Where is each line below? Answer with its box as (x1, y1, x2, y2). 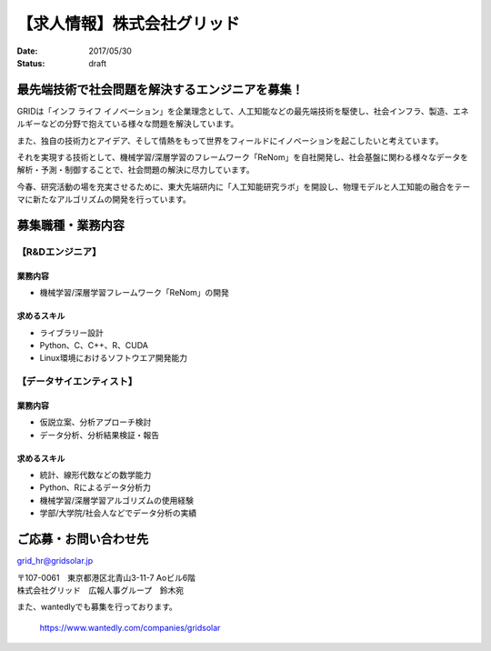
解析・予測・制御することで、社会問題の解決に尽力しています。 (16, 165, 255, 175)
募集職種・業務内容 (16, 218, 125, 233)
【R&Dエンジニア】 (16, 245, 102, 258)
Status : (16, 57, 45, 68)
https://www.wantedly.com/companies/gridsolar (39, 622, 221, 633)
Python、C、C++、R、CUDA (39, 339, 149, 350)
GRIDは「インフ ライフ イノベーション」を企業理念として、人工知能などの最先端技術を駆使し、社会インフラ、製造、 (16, 105, 454, 116)
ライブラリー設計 (39, 327, 104, 338)
